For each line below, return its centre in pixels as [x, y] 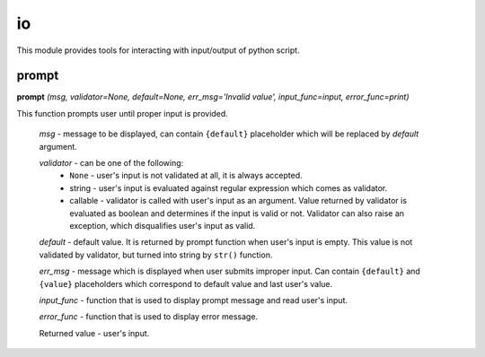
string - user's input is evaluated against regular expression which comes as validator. [229, 187]
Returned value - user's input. [94, 333]
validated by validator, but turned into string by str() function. [156, 255]
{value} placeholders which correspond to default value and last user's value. [185, 283]
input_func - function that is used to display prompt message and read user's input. [193, 300]
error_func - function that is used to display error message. [149, 317]
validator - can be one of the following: [111, 163]
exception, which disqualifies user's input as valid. [163, 225]
